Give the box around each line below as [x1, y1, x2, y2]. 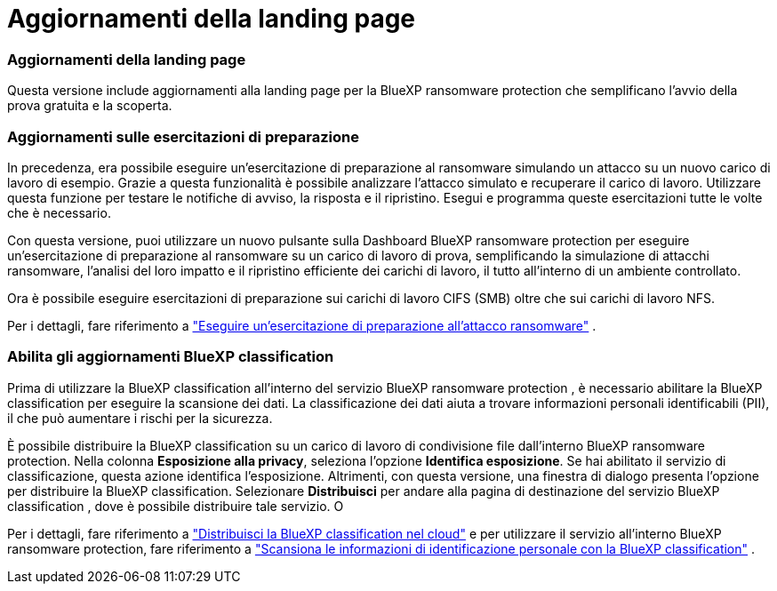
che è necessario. [7, 204, 111, 220]
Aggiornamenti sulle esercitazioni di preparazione [7, 127, 359, 146]
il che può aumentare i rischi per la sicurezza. [7, 410, 273, 426]
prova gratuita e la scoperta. [7, 98, 172, 114]
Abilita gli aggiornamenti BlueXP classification [7, 347, 334, 366]
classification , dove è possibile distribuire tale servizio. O [7, 498, 344, 514]
